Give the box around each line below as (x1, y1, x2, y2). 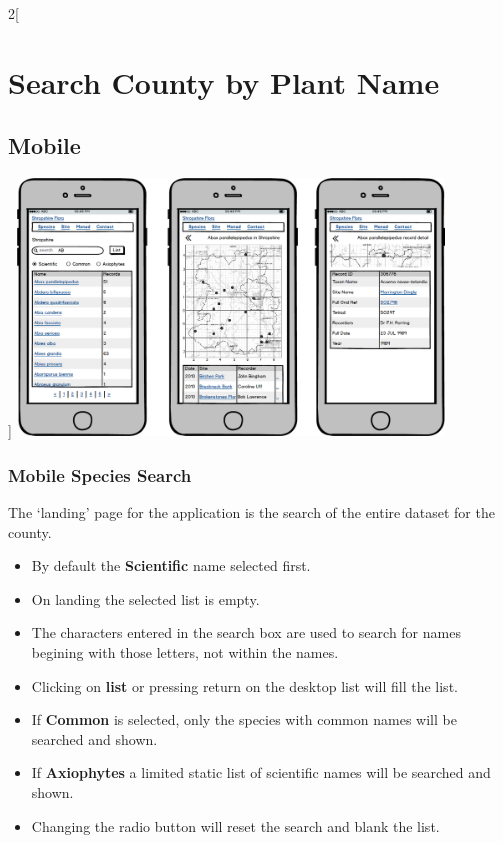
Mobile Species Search (8, 462, 192, 487)
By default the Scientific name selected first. (31, 555, 311, 576)
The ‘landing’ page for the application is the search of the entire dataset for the (8, 502, 495, 523)
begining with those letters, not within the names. (31, 642, 339, 663)
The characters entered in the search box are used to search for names (31, 622, 461, 643)
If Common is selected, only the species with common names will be (31, 709, 457, 730)
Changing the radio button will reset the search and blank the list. (31, 815, 440, 836)
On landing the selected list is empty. (31, 588, 260, 609)
